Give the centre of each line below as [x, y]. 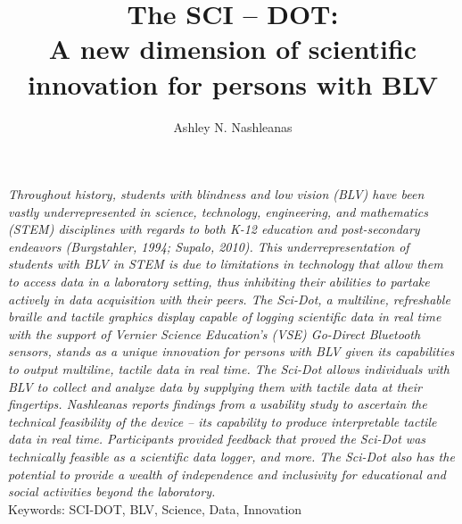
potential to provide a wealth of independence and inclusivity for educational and [227, 474]
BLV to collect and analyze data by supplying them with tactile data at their [215, 386]
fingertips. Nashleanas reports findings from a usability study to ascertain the [218, 404]
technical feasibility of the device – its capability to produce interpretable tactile [223, 421]
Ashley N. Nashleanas [233, 126]
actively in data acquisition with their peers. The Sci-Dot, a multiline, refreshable [229, 299]
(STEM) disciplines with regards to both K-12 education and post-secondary [214, 229]
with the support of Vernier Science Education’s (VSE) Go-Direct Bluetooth [214, 333]
